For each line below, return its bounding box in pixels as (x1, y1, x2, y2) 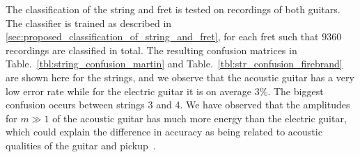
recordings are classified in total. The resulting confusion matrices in (6, 42, 297, 57)
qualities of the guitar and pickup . (6, 138, 156, 152)
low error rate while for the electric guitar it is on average (6, 83, 252, 98)
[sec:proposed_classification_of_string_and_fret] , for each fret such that (6, 29, 319, 44)
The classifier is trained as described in (6, 15, 172, 30)
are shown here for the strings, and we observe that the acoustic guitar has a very (6, 69, 354, 84)
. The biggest (267, 83, 324, 98)
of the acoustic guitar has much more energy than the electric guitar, (52, 110, 347, 125)
